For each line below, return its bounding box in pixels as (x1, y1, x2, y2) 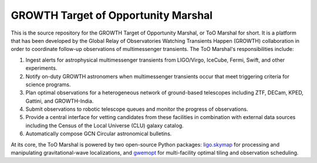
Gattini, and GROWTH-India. (25, 97, 94, 104)
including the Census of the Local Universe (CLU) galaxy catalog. (25, 122, 184, 129)
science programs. (25, 81, 71, 88)
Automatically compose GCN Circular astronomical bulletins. (25, 130, 172, 137)
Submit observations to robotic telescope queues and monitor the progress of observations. (25, 106, 248, 113)
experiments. (25, 64, 58, 72)
